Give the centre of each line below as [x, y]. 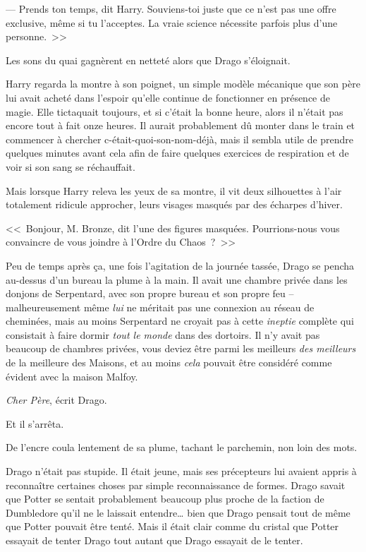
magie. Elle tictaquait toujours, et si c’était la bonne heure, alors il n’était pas [175, 111]
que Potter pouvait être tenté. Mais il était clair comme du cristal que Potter [172, 526]
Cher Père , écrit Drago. [56, 400]
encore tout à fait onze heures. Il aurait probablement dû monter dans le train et [181, 125]
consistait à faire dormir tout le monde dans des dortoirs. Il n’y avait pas [163, 334]
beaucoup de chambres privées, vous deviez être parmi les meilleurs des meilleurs [181, 348]
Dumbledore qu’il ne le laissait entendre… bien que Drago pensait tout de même [178, 512]
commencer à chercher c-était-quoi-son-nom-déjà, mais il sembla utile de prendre [180, 139]
